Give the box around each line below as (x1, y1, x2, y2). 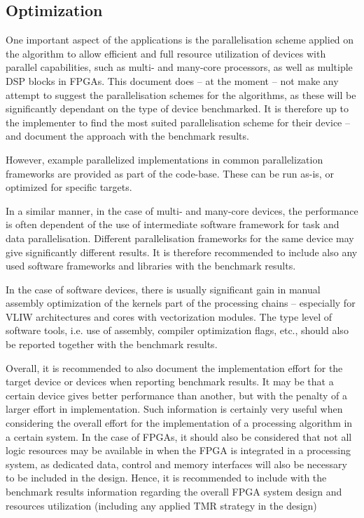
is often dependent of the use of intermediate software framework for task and (6, 217, 339, 232)
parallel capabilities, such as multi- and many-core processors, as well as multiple (6, 60, 353, 74)
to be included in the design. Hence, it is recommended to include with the (6, 470, 327, 485)
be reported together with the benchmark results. (6, 337, 218, 352)
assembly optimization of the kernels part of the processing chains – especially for (6, 295, 356, 310)
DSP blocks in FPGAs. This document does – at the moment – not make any (6, 73, 339, 88)
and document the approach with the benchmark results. (6, 128, 249, 143)
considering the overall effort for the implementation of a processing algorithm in (6, 416, 353, 430)
